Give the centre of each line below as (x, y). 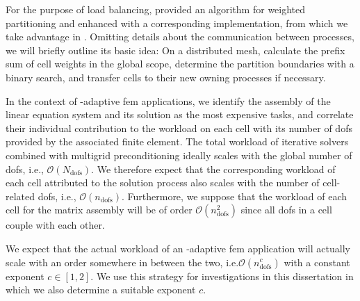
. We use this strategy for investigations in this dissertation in (222, 276)
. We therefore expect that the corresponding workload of (213, 169)
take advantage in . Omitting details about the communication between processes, (180, 36)
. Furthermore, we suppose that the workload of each (234, 196)
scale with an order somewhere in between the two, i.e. (122, 262)
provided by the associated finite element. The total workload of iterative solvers (177, 141)
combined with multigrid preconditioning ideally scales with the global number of (179, 155)
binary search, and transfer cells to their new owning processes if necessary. (166, 77)
